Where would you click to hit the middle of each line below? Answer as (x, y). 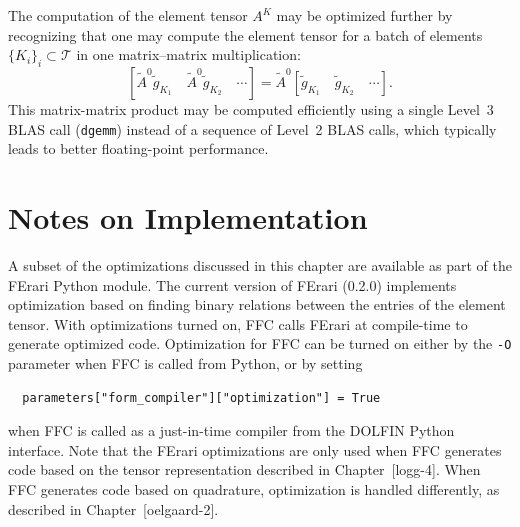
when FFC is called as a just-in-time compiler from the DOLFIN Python (231, 430)
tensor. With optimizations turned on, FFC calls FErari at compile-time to (238, 323)
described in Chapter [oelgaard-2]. (113, 508)
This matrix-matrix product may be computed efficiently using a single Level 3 (251, 108)
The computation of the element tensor (128, 15)
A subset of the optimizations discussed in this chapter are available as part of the (260, 264)
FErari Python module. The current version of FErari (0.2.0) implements (232, 284)
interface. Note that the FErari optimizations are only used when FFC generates (255, 449)
